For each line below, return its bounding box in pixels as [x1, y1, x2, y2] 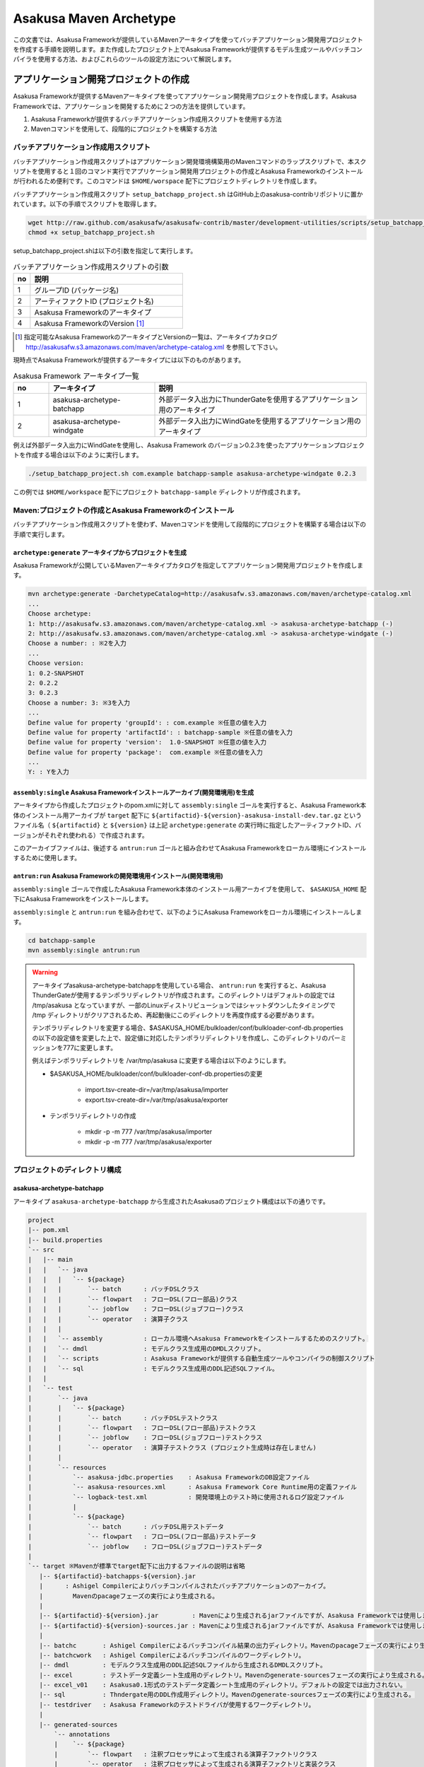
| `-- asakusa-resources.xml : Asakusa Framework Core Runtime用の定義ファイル [28, 1483, 357, 1491]
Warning [32, 968, 58, 977]
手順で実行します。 [13, 530, 69, 539]
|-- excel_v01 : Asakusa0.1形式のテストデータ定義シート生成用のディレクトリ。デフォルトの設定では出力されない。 [39, 1681, 406, 1689]
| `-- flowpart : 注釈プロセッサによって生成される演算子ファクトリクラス [54, 1750, 318, 1758]
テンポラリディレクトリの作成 [49, 1112, 137, 1120]
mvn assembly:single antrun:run [28, 946, 141, 954]
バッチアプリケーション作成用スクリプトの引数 [13, 262, 169, 272]
